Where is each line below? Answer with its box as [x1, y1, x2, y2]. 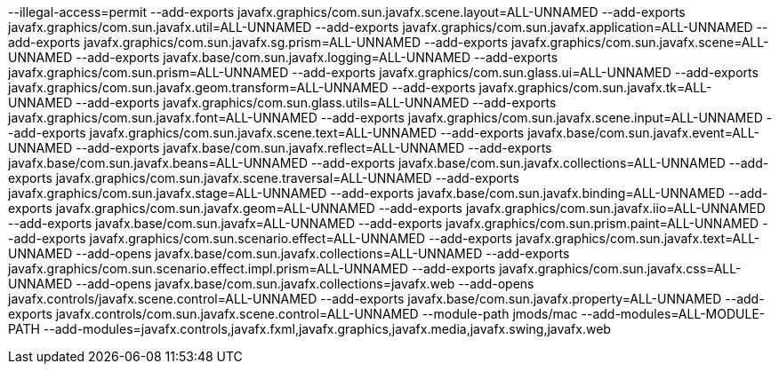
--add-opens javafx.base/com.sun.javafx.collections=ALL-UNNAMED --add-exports [76, 246, 570, 261]
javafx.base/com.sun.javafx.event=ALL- [527, 125, 759, 140]
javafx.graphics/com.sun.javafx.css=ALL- [499, 261, 742, 276]
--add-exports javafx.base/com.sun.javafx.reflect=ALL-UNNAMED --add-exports [76, 140, 552, 155]
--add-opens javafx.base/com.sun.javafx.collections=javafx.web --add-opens [76, 276, 534, 291]
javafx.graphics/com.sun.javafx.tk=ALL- [478, 80, 712, 95]
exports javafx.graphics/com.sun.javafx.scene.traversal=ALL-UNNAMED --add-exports [8, 170, 519, 185]
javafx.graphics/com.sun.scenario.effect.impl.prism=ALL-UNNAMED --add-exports [8, 261, 496, 276]
